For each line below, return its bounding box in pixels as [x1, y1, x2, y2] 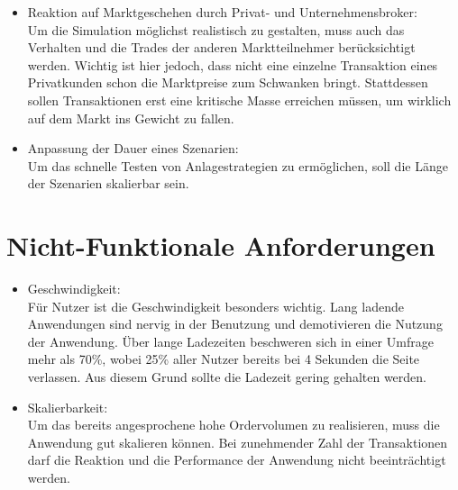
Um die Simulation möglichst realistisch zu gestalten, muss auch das [27, 20, 405, 39]
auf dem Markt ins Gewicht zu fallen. [27, 108, 234, 127]
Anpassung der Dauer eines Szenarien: [27, 139, 239, 158]
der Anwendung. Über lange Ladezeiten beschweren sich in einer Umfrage [27, 331, 434, 350]
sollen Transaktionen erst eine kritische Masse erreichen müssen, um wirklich [27, 90, 452, 109]
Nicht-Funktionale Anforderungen [6, 227, 435, 264]
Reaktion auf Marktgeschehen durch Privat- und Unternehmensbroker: [27, 3, 417, 21]
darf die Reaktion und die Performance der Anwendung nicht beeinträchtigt [27, 450, 446, 469]
